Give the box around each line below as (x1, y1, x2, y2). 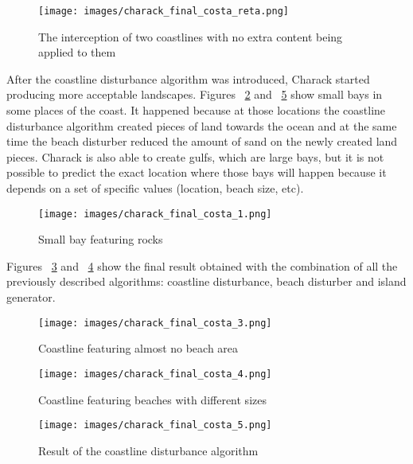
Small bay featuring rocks (38, 231, 163, 248)
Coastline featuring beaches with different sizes (38, 391, 267, 407)
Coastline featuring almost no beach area (38, 340, 239, 357)
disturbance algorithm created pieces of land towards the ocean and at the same (6, 117, 397, 134)
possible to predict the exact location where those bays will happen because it (6, 164, 387, 181)
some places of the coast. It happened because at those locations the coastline (6, 102, 386, 119)
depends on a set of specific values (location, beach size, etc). (6, 180, 304, 196)
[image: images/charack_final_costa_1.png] (38, 208, 272, 220)
